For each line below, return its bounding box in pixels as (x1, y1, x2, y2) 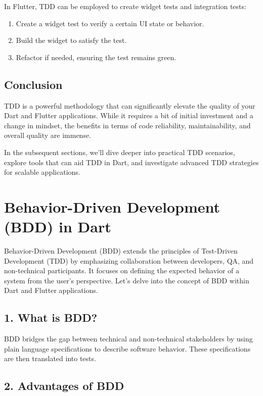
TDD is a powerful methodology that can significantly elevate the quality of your (4, 100, 255, 111)
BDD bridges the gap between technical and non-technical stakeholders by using (4, 333, 253, 344)
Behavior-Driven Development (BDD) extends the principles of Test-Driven (4, 245, 238, 256)
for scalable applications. (4, 167, 80, 177)
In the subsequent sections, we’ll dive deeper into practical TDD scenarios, (4, 146, 235, 157)
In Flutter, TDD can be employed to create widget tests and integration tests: (4, 1, 246, 11)
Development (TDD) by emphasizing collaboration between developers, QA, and (4, 255, 254, 266)
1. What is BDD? (4, 310, 98, 325)
